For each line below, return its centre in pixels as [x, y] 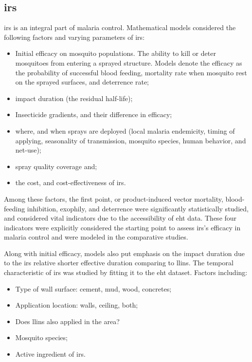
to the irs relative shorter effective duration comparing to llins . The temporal [119, 263]
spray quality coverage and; [56, 166]
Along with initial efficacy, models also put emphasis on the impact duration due [125, 253]
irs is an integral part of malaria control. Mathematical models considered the [120, 27]
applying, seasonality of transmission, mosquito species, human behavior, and [131, 140]
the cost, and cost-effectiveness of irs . [71, 182]
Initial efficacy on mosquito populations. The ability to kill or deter [116, 53]
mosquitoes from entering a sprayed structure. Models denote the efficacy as [129, 62]
